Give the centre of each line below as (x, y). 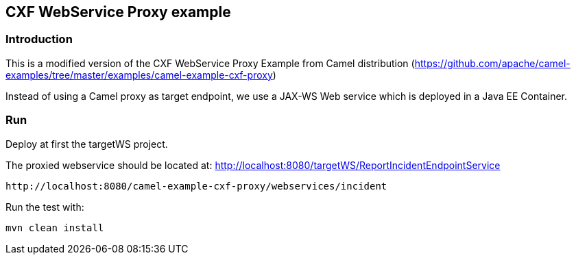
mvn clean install (55, 227)
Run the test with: (45, 207)
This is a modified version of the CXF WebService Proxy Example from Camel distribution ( (210, 63)
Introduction (39, 39)
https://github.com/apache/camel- (492, 63)
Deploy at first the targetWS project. (87, 144)
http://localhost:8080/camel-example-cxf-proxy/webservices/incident (196, 186)
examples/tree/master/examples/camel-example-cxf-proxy (139, 75)
